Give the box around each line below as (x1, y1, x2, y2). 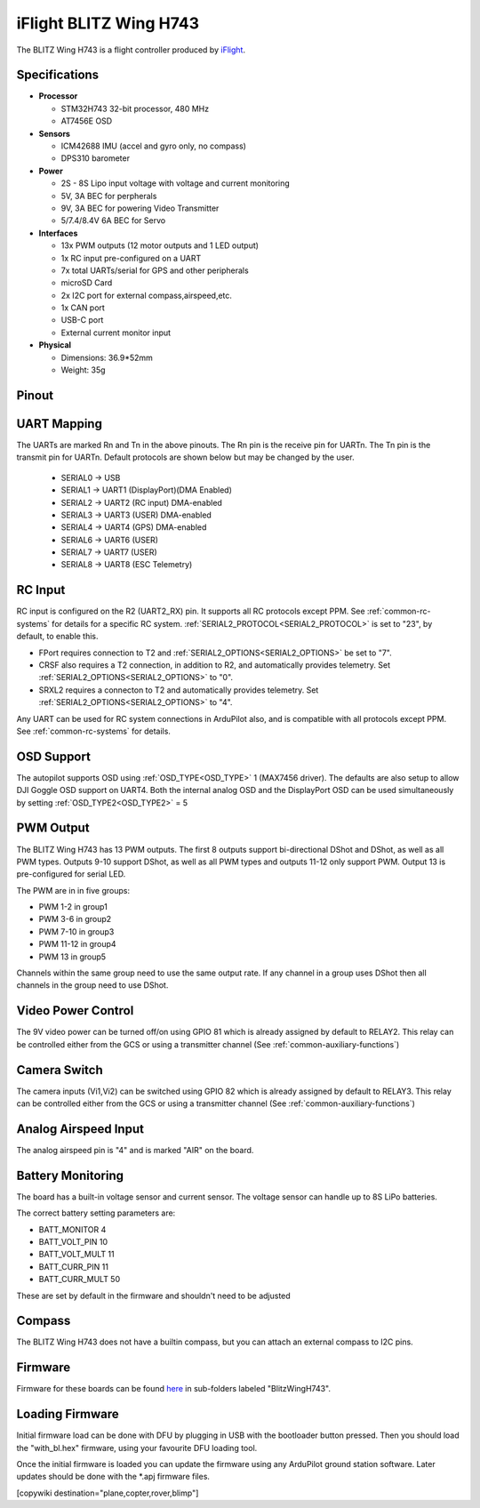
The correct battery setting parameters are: (16, 1207, 176, 1218)
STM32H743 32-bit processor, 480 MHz (60, 103, 209, 114)
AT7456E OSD (60, 116, 113, 126)
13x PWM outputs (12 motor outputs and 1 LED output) (60, 240, 260, 251)
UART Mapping (16, 416, 102, 431)
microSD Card (60, 277, 113, 288)
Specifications (16, 68, 100, 83)
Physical (38, 340, 71, 350)
